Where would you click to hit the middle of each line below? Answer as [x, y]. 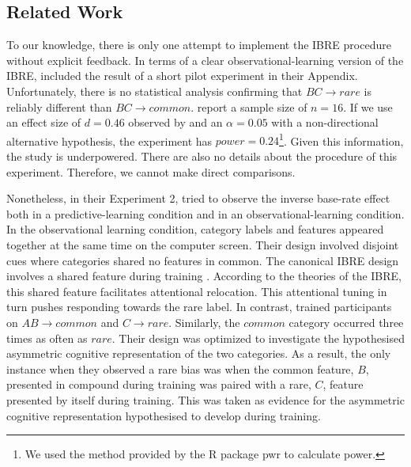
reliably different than [59, 106]
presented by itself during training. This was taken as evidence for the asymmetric [205, 399]
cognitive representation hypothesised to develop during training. [164, 415]
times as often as [47, 338]
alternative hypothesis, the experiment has [109, 140]
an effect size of [44, 122]
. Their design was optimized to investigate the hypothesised [258, 338]
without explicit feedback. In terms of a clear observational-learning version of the [205, 60]
